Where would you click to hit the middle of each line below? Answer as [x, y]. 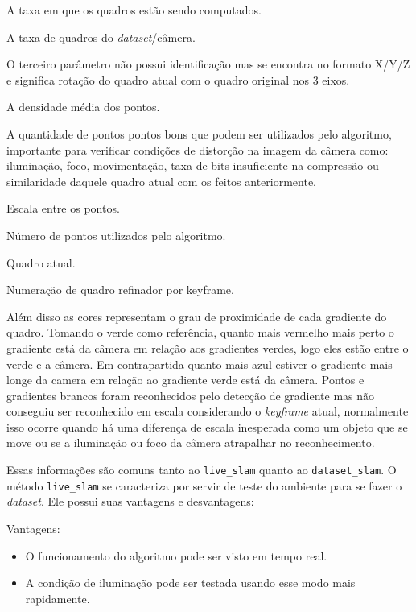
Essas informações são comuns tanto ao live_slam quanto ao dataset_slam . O [202, 470]
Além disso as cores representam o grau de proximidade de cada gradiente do [197, 316]
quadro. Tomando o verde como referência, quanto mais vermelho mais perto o [200, 332]
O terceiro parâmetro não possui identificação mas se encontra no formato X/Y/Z [208, 64]
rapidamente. [58, 598]
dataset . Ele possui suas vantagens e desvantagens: [130, 501]
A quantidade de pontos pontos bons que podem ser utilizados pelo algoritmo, [199, 133]
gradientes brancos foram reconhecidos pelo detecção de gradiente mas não [191, 395]
